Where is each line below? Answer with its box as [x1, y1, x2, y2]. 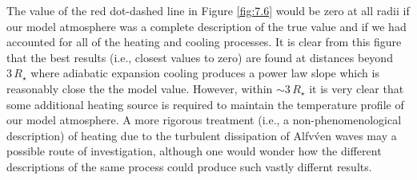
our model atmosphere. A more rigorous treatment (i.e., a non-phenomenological [6, 112, 402, 128]
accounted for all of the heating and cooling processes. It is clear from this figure [6, 33, 402, 50]
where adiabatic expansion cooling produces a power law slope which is [30, 65, 379, 81]
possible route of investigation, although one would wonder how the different [6, 143, 382, 159]
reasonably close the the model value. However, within [6, 80, 273, 96]
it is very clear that [309, 80, 404, 96]
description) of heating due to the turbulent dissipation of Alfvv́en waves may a [6, 127, 397, 143]
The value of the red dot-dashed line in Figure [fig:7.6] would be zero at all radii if [6, 2, 410, 18]
